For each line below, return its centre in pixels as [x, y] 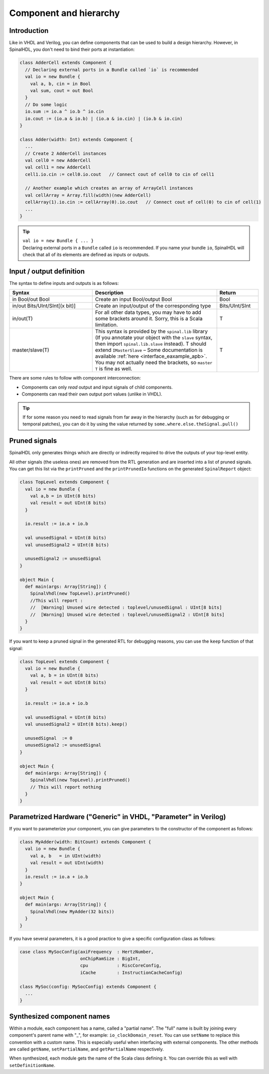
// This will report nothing [66, 787]
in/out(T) [23, 319]
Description [109, 293]
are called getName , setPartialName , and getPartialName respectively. [86, 1049]
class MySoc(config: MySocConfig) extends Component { [88, 987]
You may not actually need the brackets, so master [154, 363]
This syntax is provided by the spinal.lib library [151, 331]
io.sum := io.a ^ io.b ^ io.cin [65, 112]
